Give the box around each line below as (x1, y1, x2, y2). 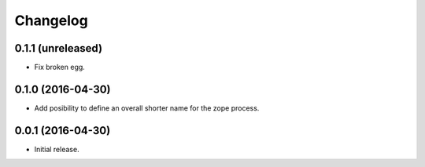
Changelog (14, 12, 88, 29)
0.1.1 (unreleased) (14, 42, 102, 55)
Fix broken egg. (34, 63, 86, 72)
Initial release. (34, 144, 79, 154)
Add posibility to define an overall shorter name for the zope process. (34, 103, 260, 113)
